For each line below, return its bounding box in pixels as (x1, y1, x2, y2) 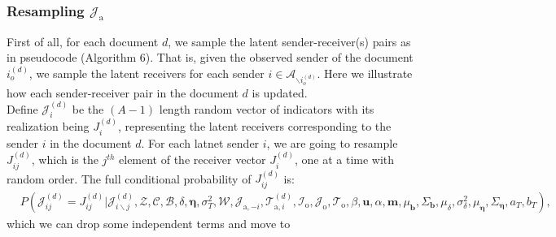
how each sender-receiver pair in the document (7, 84, 239, 101)
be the (72, 101, 104, 118)
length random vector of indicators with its (159, 101, 374, 118)
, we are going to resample (266, 134, 398, 151)
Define (7, 101, 38, 118)
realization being (7, 118, 90, 135)
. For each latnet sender (141, 134, 260, 151)
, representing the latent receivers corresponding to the (118, 118, 392, 135)
